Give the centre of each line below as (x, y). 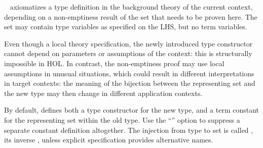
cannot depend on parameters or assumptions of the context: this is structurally (128, 53)
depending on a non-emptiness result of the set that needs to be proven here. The (131, 16)
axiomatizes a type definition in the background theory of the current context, (131, 7)
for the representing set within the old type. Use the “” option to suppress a (122, 119)
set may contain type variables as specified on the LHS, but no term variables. (126, 27)
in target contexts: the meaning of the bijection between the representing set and (130, 83)
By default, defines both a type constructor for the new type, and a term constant (132, 110)
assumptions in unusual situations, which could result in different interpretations (129, 73)
